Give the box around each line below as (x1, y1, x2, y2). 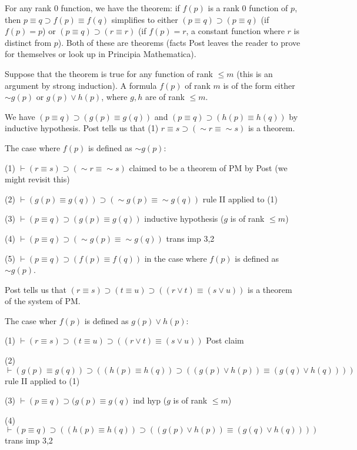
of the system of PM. (5, 295, 81, 307)
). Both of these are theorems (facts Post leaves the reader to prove (58, 36, 301, 48)
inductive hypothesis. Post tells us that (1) (5, 122, 159, 134)
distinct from (5, 36, 52, 48)
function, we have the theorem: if (61, 2, 180, 14)
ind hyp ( (133, 394, 167, 406)
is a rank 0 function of (208, 2, 288, 14)
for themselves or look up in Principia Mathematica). (5, 48, 196, 60)
